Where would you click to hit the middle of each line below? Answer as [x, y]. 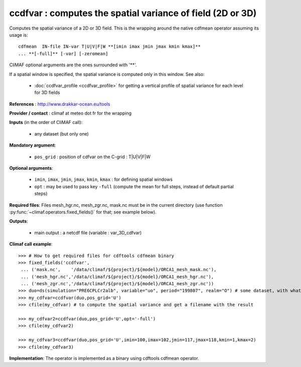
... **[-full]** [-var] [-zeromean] [63, 53]
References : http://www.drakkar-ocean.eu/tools [60, 104]
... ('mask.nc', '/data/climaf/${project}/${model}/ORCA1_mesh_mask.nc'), [119, 270]
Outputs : [19, 221]
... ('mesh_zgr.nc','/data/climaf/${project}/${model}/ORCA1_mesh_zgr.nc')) [117, 284]
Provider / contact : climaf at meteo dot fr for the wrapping [70, 113]
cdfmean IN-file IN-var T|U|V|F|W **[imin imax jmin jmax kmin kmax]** [109, 47]
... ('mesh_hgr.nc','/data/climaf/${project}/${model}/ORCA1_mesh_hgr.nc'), [117, 277]
